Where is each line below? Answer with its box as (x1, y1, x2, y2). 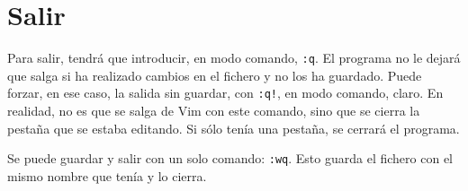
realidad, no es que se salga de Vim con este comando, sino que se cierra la (7, 101, 420, 120)
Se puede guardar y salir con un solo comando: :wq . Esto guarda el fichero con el (7, 149, 453, 168)
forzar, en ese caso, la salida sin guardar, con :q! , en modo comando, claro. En (7, 83, 444, 102)
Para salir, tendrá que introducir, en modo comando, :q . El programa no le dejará (7, 48, 461, 67)
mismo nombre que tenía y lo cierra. (7, 166, 207, 185)
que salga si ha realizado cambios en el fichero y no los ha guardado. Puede (7, 65, 422, 84)
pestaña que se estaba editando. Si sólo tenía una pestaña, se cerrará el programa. (7, 118, 460, 137)
